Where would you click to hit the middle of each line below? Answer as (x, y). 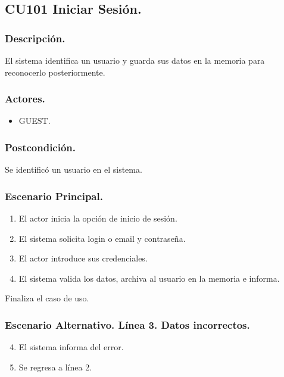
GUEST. (35, 121)
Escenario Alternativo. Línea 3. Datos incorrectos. (127, 324)
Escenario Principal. (54, 196)
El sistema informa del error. (71, 347)
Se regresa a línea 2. (55, 367)
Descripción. (35, 38)
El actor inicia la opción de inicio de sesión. (98, 218)
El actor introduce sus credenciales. (83, 258)
